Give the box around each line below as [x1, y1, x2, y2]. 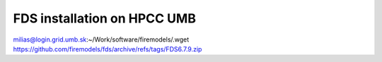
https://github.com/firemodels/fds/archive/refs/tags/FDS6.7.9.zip [13, 44, 202, 53]
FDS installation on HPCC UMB [13, 11, 196, 26]
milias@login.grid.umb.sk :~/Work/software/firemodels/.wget [13, 35, 190, 44]
